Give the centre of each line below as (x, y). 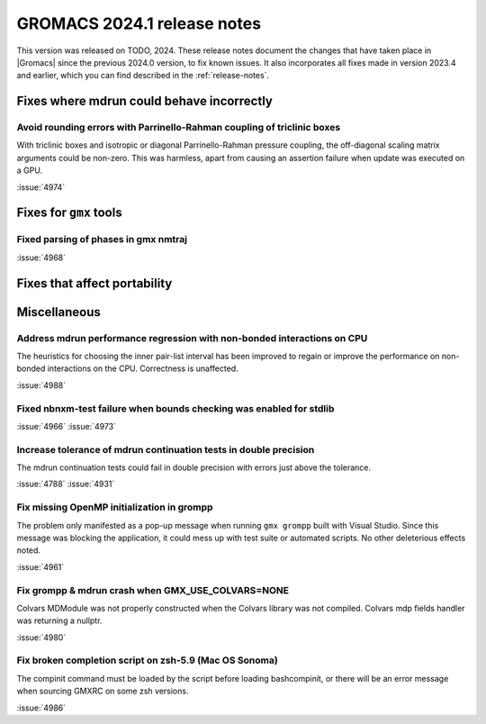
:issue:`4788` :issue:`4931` (66, 484)
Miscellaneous (58, 312)
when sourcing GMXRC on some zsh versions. (103, 691)
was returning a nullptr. (59, 620)
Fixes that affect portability (94, 283)
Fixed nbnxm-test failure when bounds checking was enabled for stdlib (175, 408)
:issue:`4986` (41, 708)
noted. (28, 550)
